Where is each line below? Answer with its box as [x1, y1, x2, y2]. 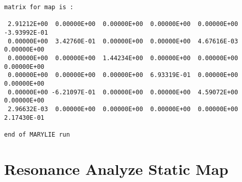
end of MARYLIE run [4, 131, 70, 138]
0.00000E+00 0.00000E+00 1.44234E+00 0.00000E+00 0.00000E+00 [8, 54, 238, 62]
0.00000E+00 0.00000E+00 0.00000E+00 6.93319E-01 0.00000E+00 [8, 71, 238, 79]
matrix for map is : [4, 4, 74, 11]
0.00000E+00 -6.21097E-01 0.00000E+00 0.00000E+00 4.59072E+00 [8, 88, 238, 96]
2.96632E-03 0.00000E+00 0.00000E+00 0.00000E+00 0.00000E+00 [8, 105, 238, 113]
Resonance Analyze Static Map [4, 158, 229, 179]
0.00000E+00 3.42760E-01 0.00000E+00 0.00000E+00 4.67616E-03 [8, 37, 238, 45]
